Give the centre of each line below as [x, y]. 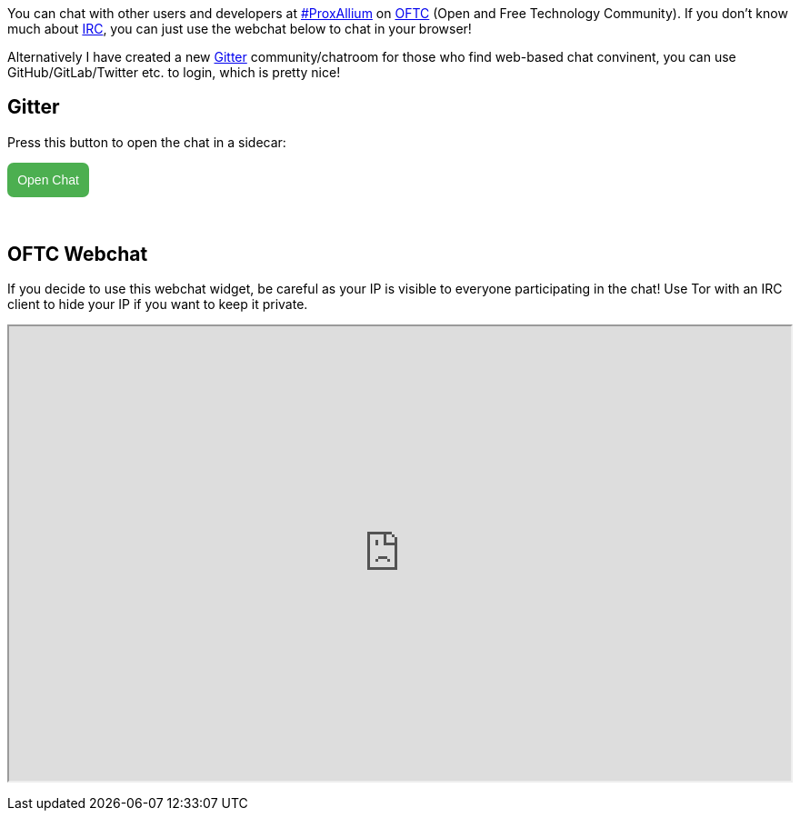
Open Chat [48, 180]
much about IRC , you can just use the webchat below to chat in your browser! [240, 29]
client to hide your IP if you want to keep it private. [158, 304]
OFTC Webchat [78, 254]
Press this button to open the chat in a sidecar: [147, 142]
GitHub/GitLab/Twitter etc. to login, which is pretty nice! [174, 72]
